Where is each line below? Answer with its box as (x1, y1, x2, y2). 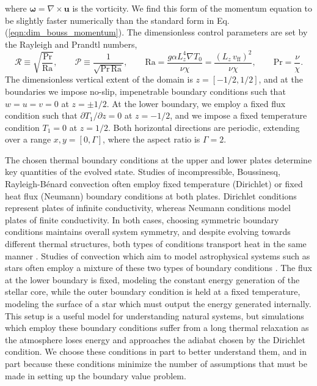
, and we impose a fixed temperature (170, 109, 307, 122)
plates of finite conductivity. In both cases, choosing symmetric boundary (5, 213, 279, 226)
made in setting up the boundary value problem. (5, 369, 186, 382)
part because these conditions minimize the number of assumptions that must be (5, 357, 307, 369)
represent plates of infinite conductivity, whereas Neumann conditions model (5, 201, 291, 214)
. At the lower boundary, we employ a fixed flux (106, 97, 286, 109)
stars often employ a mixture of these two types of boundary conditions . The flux (5, 261, 312, 274)
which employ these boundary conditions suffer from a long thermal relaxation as (5, 321, 309, 334)
